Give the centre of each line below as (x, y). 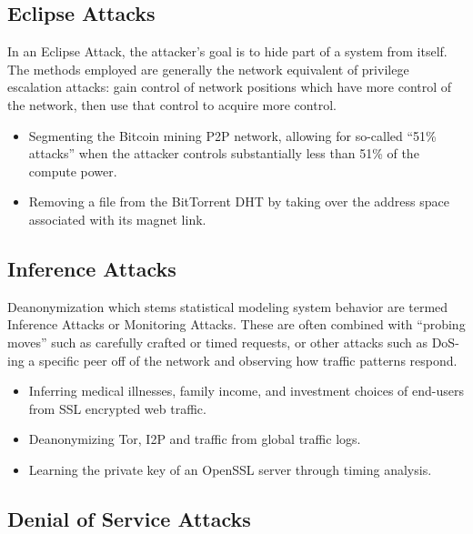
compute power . (73, 171)
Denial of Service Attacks (129, 518)
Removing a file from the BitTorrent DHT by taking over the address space (239, 202)
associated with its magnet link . (117, 219)
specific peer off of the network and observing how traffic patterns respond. (248, 360)
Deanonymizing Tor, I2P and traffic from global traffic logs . (195, 439)
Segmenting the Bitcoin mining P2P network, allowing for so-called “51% (232, 135)
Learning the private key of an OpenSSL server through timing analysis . (230, 469)
